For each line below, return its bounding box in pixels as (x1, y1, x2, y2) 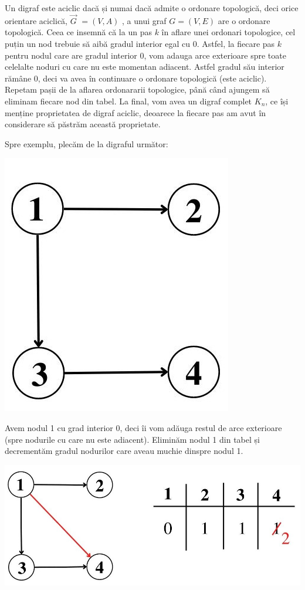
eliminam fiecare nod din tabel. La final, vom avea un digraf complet (5, 94, 252, 107)
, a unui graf (122, 14, 167, 26)
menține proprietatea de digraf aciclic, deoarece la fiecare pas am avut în (5, 106, 266, 118)
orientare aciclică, (5, 14, 68, 26)
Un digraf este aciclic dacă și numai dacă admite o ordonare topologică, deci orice (5, 2, 299, 13)
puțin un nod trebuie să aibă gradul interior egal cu (5, 38, 191, 49)
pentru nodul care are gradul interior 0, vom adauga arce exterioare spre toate (5, 49, 286, 61)
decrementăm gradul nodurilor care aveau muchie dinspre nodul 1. (5, 445, 243, 457)
